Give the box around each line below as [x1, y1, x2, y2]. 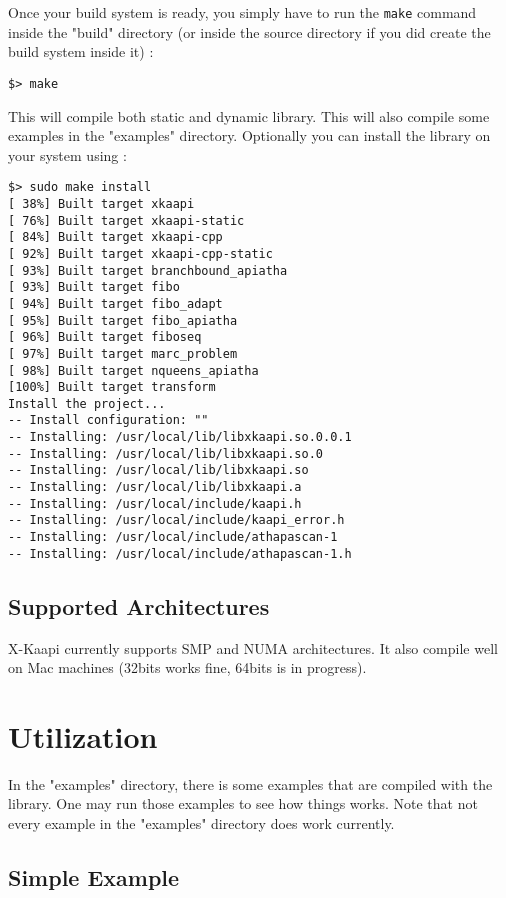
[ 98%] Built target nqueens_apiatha [8, 363, 259, 378]
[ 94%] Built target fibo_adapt [8, 296, 223, 311]
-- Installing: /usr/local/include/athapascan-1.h [8, 546, 352, 561]
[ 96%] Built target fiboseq [8, 330, 202, 345]
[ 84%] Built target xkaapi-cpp [8, 230, 223, 245]
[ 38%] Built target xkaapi [8, 196, 195, 211]
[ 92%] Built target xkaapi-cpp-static [8, 246, 273, 261]
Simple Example [8, 862, 180, 893]
